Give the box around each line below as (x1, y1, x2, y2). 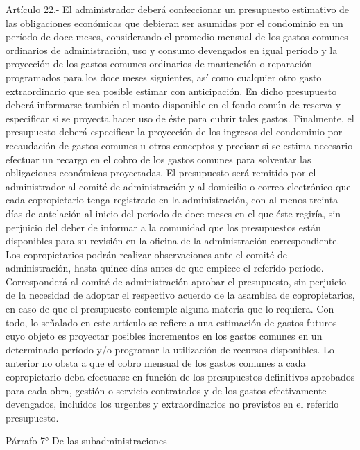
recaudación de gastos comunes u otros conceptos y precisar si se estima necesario (6, 137, 353, 152)
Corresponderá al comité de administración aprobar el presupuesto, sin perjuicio (6, 274, 347, 288)
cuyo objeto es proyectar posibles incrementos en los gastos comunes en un (6, 328, 323, 343)
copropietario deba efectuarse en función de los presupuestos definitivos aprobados (6, 369, 355, 384)
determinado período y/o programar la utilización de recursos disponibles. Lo (6, 342, 334, 356)
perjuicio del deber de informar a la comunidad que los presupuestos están (6, 219, 321, 234)
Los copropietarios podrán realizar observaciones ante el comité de (6, 247, 287, 261)
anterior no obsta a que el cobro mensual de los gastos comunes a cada (6, 356, 306, 370)
